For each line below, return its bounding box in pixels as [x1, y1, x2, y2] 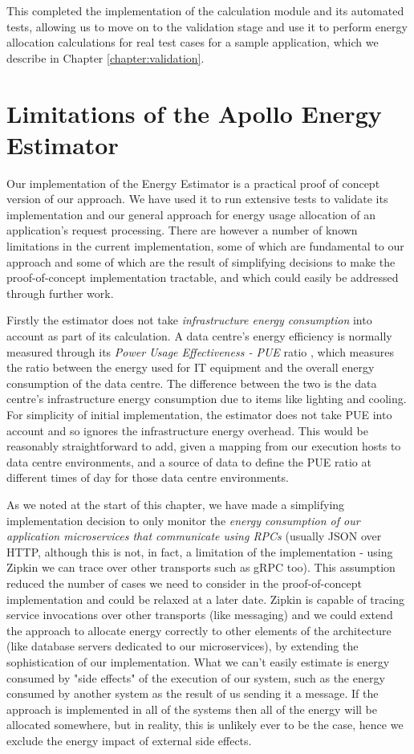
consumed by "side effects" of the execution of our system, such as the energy [6, 669, 385, 686]
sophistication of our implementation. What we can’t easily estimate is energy [6, 653, 390, 670]
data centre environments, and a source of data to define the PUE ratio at [6, 453, 371, 470]
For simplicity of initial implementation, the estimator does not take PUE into [6, 406, 392, 422]
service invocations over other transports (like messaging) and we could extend [6, 606, 393, 623]
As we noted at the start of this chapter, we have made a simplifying [6, 495, 345, 512]
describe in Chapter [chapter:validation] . [6, 49, 205, 66]
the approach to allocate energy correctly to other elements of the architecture [6, 622, 392, 638]
